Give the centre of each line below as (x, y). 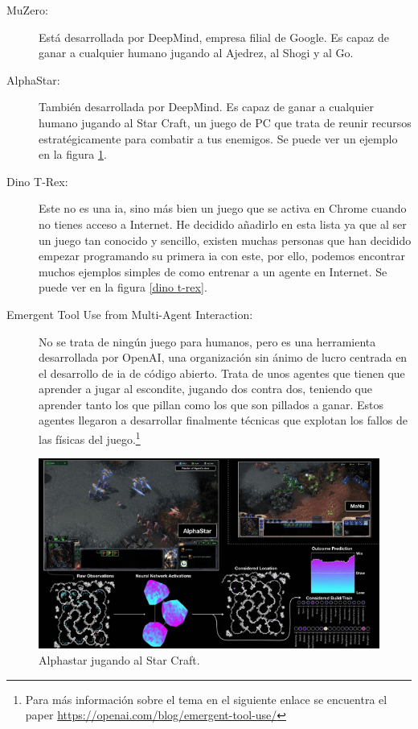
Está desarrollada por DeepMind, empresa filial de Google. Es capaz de (214, 37)
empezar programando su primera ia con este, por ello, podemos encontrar (222, 256)
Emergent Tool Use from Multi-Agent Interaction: (130, 314)
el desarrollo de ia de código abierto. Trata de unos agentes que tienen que (222, 373)
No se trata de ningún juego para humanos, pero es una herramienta (207, 341)
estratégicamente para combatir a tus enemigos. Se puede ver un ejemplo (218, 138)
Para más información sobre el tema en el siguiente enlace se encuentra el (206, 699)
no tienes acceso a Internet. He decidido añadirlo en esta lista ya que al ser (223, 224)
